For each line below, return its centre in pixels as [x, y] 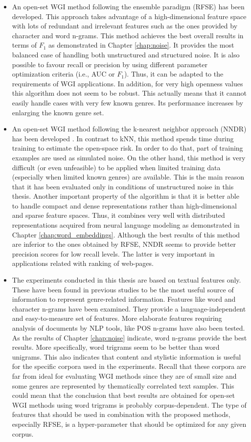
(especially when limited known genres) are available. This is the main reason [128, 177]
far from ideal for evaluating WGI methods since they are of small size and [124, 376]
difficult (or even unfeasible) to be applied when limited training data [116, 167]
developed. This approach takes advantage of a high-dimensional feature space [129, 16]
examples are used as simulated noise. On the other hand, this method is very [129, 157]
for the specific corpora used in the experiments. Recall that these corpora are [129, 366]
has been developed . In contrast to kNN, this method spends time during [123, 138]
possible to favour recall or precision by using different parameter [110, 64]
